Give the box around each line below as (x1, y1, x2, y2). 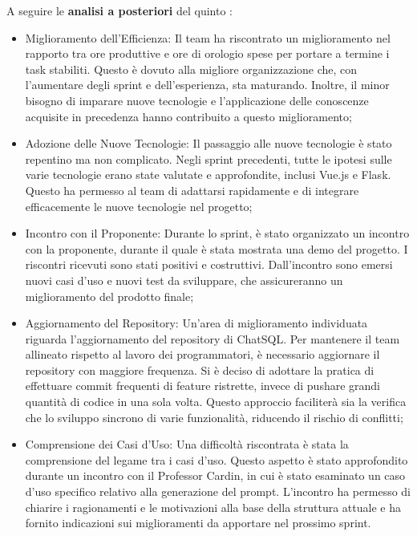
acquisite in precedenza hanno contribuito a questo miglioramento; (25, 108, 352, 124)
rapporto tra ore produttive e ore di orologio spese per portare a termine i (25, 45, 390, 62)
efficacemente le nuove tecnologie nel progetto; (25, 197, 253, 214)
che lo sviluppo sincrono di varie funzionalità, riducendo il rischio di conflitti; (25, 408, 403, 425)
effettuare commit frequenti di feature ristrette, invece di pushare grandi (25, 377, 380, 394)
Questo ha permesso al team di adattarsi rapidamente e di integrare (25, 181, 359, 198)
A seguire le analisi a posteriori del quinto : (6, 2, 233, 18)
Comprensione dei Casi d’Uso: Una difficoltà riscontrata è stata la (25, 436, 349, 453)
